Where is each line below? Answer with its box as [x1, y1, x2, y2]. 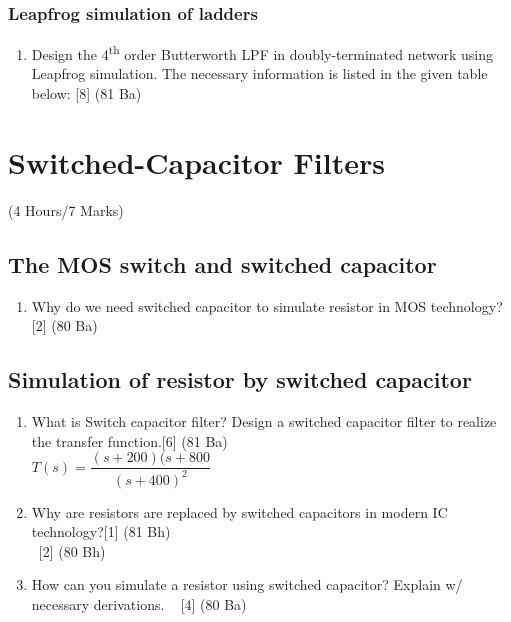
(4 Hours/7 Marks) [8, 199, 124, 220]
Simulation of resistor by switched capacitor [8, 364, 472, 395]
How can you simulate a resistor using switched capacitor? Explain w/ [31, 574, 463, 595]
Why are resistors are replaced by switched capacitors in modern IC [31, 501, 448, 522]
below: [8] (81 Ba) [31, 83, 142, 104]
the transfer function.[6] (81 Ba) [31, 430, 228, 451]
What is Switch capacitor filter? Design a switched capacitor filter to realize [31, 410, 497, 431]
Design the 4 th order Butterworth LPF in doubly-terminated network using [31, 41, 493, 64]
